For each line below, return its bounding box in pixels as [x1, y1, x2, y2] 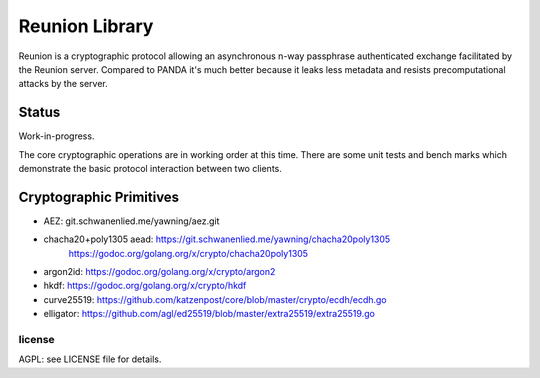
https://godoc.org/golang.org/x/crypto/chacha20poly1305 [68, 247, 309, 259]
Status [18, 104, 61, 121]
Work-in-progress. [18, 130, 95, 142]
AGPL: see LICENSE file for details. [18, 353, 162, 365]
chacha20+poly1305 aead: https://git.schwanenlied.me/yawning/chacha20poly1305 [43, 233, 391, 245]
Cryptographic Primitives [18, 188, 180, 205]
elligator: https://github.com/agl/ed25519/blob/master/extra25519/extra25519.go [43, 308, 375, 320]
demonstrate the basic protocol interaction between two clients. [18, 163, 282, 175]
